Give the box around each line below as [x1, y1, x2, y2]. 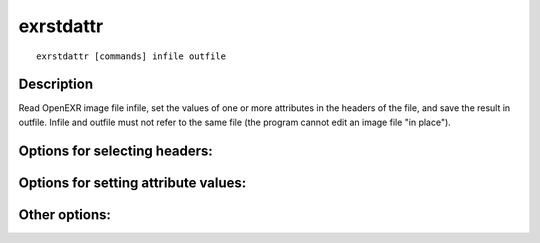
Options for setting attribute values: [18, 174, 247, 191]
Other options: [18, 206, 112, 223]
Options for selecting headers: [18, 142, 214, 159]
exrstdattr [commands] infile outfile [36, 50, 227, 62]
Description [18, 76, 94, 93]
